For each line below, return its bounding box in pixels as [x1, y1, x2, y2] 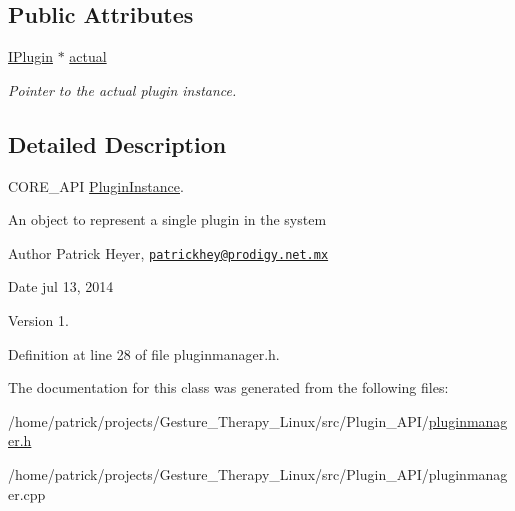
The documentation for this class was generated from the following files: [8, 377, 449, 398]
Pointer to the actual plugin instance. [8, 79, 237, 100]
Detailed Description [8, 128, 227, 159]
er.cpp [8, 483, 46, 504]
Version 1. [8, 310, 69, 331]
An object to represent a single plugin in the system [8, 209, 327, 230]
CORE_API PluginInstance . [8, 175, 184, 196]
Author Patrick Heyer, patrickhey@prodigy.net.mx [8, 242, 329, 263]
